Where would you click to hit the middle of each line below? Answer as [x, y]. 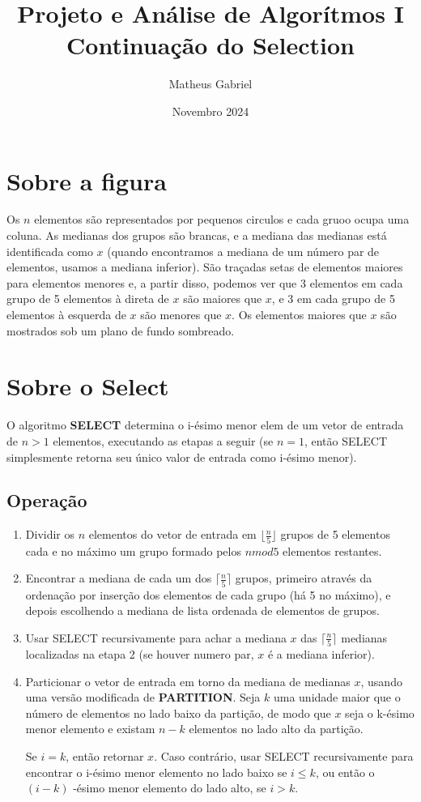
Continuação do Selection [210, 45]
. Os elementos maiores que [299, 314]
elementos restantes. [332, 550]
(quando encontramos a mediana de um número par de [243, 251]
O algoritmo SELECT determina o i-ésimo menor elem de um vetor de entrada [205, 425]
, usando [381, 681]
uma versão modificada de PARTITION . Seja [143, 697]
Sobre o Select [88, 386]
